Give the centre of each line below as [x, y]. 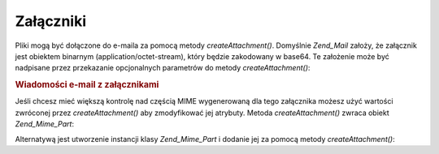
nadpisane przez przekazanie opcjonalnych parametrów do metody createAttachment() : [163, 68]
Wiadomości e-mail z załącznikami [87, 85]
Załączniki [51, 21]
